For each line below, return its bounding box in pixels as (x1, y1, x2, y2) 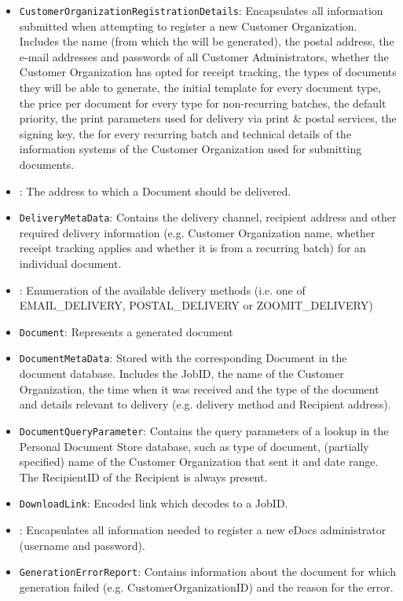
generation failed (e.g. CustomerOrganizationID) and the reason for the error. (19, 578, 394, 595)
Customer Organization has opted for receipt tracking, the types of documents (19, 64, 397, 80)
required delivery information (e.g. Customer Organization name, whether (19, 224, 376, 240)
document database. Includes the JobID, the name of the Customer (19, 365, 344, 382)
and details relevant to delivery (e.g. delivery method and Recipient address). (19, 396, 391, 412)
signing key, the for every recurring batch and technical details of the (19, 125, 352, 141)
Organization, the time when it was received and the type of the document (19, 380, 379, 397)
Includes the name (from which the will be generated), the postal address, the (19, 33, 394, 49)
